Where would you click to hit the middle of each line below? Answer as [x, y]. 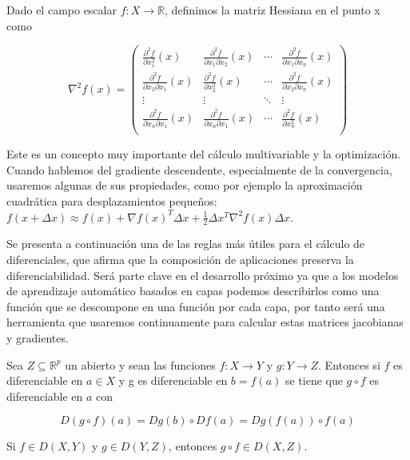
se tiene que [314, 380]
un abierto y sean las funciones [140, 364]
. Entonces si [349, 364]
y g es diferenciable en [173, 380]
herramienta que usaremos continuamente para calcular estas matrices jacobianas [205, 322]
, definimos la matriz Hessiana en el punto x [273, 10]
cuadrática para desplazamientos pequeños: [112, 201]
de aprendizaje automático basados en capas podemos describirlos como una [193, 291]
